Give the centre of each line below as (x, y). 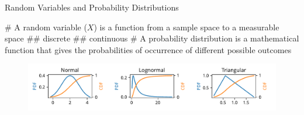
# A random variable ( (46, 27)
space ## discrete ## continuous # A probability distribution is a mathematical (152, 38)
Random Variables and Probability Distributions (92, 7)
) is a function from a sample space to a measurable (186, 27)
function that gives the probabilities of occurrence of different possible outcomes (148, 49)
